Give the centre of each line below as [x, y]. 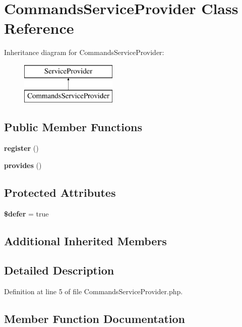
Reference [39, 28]
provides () [23, 165]
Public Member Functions [73, 127]
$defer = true [26, 213]
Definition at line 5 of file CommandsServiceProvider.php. [94, 291]
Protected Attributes [60, 192]
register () [21, 148]
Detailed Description [59, 270]
